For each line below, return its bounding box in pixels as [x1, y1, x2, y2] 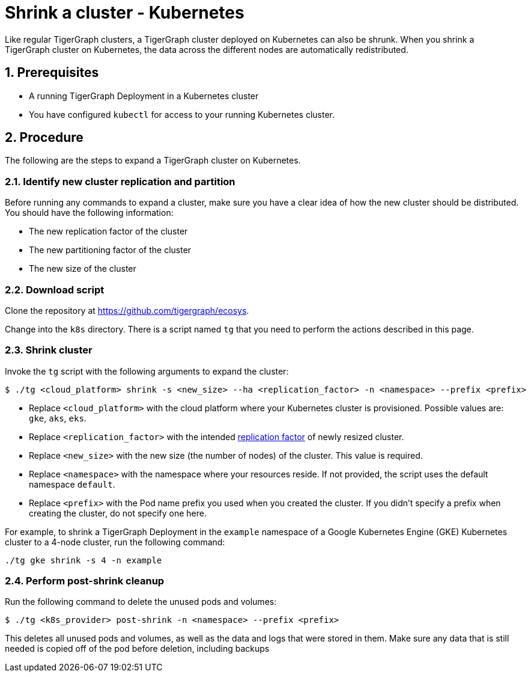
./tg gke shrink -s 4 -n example [5, 555, 162, 565]
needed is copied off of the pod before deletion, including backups [5, 643, 270, 654]
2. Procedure [5, 130, 83, 146]
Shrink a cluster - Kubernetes [5, 2, 244, 23]
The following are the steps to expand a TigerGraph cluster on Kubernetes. [5, 155, 301, 166]
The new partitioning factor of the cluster [29, 245, 192, 256]
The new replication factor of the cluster [29, 226, 188, 237]
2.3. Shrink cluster [5, 344, 93, 357]
